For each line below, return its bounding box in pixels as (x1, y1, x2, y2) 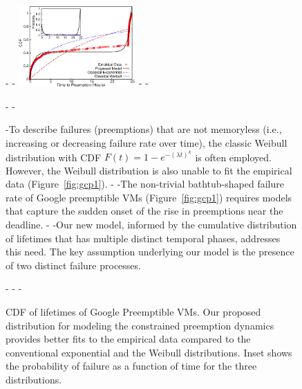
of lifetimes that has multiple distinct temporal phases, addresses (6, 230, 281, 245)
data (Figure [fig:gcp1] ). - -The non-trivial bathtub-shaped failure (6, 177, 284, 191)
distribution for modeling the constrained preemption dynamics (6, 318, 274, 332)
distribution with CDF (6, 150, 102, 164)
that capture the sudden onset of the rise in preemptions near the (6, 203, 283, 218)
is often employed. (195, 150, 272, 164)
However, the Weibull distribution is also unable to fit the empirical (6, 163, 292, 177)
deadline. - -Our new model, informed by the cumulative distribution (6, 217, 297, 232)
